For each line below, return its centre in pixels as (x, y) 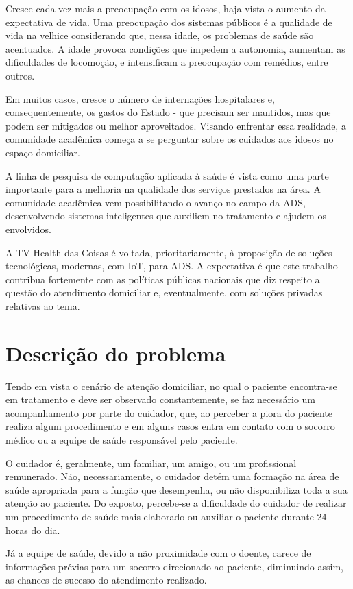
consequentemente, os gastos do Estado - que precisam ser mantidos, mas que (168, 112)
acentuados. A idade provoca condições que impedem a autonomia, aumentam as (175, 48)
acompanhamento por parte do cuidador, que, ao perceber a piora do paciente (169, 412)
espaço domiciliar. (43, 152)
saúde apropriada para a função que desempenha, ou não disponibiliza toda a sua (176, 489)
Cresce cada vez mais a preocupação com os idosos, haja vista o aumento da (166, 8)
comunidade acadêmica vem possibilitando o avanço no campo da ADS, (156, 202)
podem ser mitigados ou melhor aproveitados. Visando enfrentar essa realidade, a (176, 125)
